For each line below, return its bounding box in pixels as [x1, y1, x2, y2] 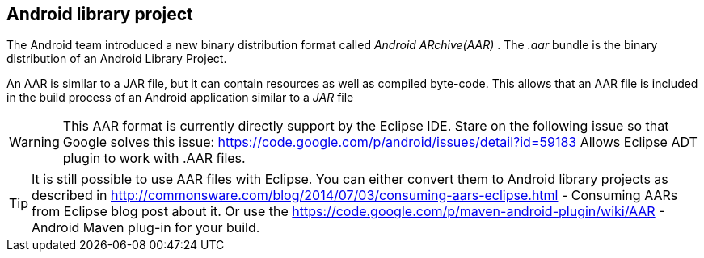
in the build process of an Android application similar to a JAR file [6, 90, 354, 105]
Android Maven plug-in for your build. [32, 219, 260, 236]
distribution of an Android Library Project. [6, 52, 227, 66]
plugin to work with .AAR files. [62, 150, 246, 167]
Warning [9, 134, 60, 151]
